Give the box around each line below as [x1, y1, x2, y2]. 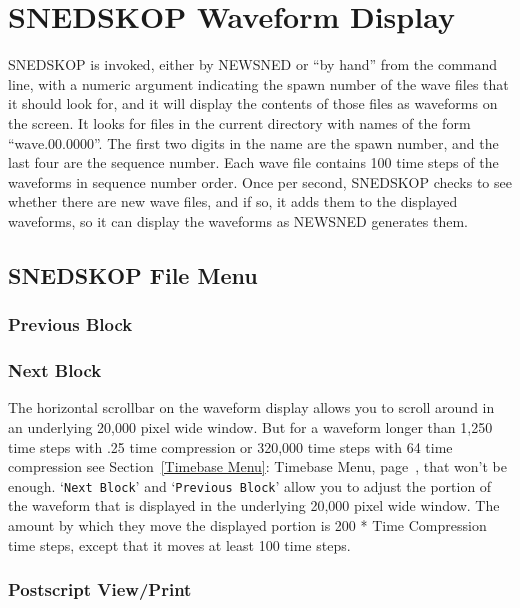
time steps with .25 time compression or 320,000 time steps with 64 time [8, 436, 453, 457]
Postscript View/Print [8, 577, 192, 602]
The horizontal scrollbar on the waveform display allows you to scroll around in [8, 397, 495, 418]
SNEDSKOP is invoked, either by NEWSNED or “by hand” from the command [8, 54, 498, 75]
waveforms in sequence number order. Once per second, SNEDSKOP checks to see [8, 171, 512, 192]
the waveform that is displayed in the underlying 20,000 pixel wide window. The [8, 495, 500, 516]
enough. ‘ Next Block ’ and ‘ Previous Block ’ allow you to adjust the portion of [8, 475, 492, 496]
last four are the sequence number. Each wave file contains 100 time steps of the [8, 152, 499, 173]
